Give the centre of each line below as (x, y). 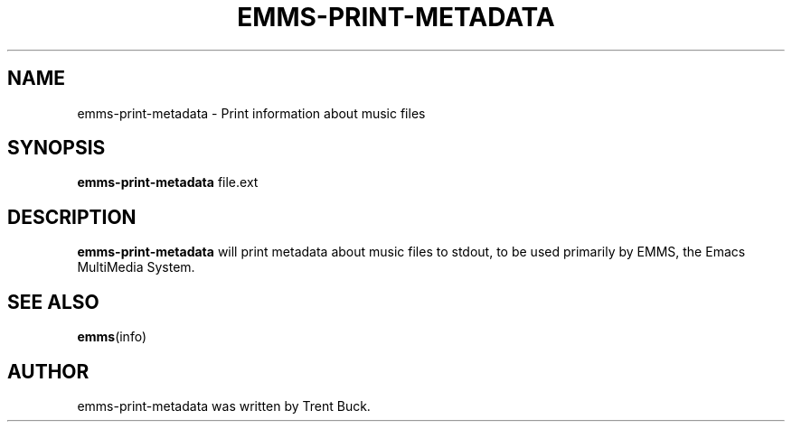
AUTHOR (48, 371)
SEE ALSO (53, 302)
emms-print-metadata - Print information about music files (251, 113)
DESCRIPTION (72, 217)
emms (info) (112, 337)
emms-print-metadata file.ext (168, 182)
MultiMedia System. (136, 267)
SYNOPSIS (57, 148)
